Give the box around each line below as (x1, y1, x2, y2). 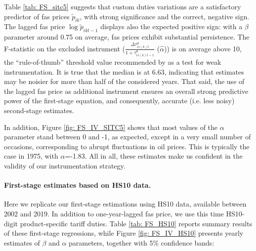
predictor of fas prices (4, 11, 70, 21)
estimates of (4, 237, 40, 248)
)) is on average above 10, (164, 43, 242, 53)
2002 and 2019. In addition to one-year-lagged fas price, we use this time (4, 208, 224, 218)
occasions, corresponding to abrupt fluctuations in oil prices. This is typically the (4, 141, 250, 151)
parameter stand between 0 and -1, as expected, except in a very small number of (4, 131, 251, 142)
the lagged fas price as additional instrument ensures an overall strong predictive (4, 85, 249, 96)
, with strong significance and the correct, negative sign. (80, 11, 250, 21)
